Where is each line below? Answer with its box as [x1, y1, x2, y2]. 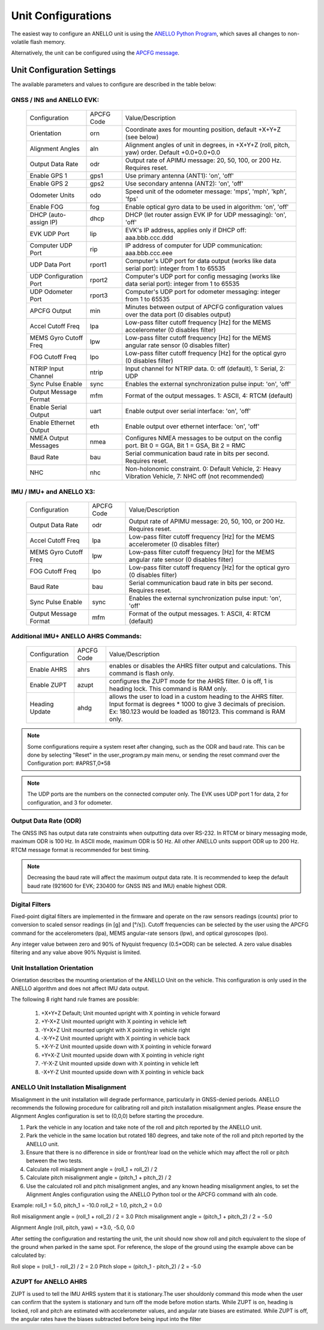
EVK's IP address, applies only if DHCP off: [125, 226, 247, 234]
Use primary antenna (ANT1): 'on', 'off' [125, 172, 234, 180]
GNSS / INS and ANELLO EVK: [11, 96, 100, 104]
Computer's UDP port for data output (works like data [125, 257, 277, 265]
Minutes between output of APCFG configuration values [125, 303, 283, 312]
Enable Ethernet [29, 419, 75, 427]
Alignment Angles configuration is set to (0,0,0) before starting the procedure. [11, 1113, 204, 1120]
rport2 [90, 276, 108, 285]
